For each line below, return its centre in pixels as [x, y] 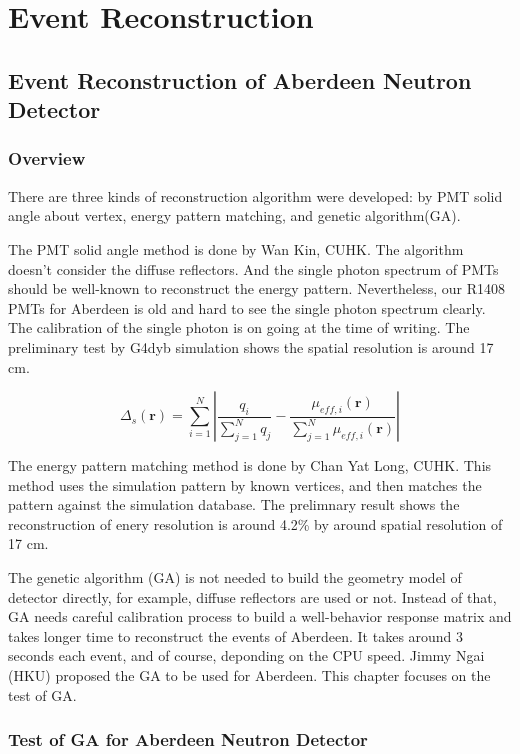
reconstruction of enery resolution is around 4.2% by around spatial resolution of [255, 523]
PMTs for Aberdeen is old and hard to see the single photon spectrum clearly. [247, 307]
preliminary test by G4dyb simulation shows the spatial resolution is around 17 [251, 346]
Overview [47, 158]
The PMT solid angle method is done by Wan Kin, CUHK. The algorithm [236, 248]
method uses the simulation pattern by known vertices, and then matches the [245, 484]
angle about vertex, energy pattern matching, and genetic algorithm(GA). [234, 215]
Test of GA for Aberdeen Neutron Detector [188, 739]
